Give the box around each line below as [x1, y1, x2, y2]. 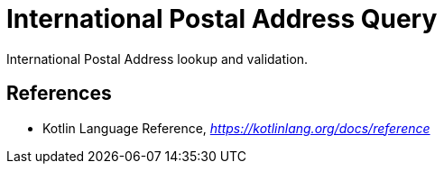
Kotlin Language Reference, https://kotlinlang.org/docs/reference [42, 120, 430, 136]
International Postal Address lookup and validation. [6, 50, 309, 67]
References [6, 82, 112, 105]
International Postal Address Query [6, 4, 438, 34]
